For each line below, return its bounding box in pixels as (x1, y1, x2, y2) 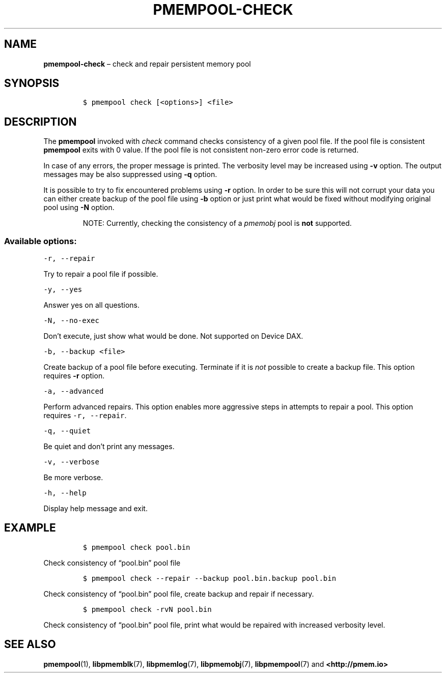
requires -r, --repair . (43, 411, 127, 420)
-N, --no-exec (43, 316, 99, 325)
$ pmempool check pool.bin (82, 543, 190, 551)
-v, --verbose (43, 458, 99, 466)
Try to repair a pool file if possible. (43, 270, 158, 279)
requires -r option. (43, 371, 105, 380)
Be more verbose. (43, 473, 103, 482)
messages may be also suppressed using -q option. (43, 170, 217, 179)
